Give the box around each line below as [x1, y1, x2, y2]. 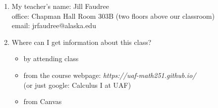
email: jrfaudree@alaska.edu [11, 20, 96, 31]
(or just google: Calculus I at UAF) [23, 79, 131, 90]
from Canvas [23, 96, 62, 107]
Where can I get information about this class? [11, 36, 152, 47]
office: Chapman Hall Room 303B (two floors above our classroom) [11, 10, 215, 21]
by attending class [23, 53, 79, 64]
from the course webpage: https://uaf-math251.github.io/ [23, 70, 196, 80]
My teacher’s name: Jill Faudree [11, 1, 109, 11]
